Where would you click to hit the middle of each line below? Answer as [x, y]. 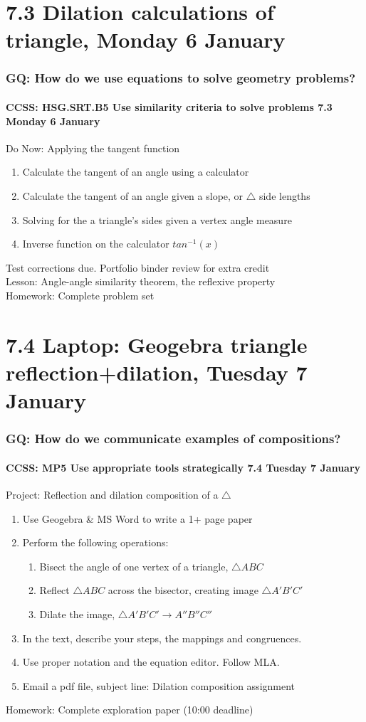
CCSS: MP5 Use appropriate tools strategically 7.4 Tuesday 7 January [183, 467]
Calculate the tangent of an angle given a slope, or [133, 195]
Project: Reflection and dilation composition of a [112, 494]
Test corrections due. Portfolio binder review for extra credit [138, 267]
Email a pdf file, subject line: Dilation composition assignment [159, 685]
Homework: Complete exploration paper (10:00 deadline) [130, 710]
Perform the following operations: [95, 542]
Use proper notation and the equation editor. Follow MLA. [151, 662]
